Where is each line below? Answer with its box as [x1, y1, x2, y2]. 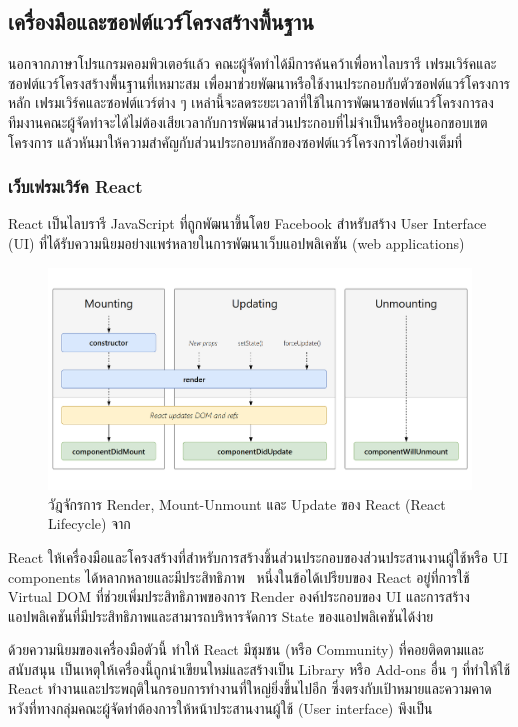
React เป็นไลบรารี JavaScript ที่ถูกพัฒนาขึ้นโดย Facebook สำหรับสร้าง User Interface [8, 213, 487, 234]
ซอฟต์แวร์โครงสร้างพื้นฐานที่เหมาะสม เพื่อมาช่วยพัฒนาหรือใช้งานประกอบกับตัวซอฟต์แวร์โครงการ [8, 72, 510, 93]
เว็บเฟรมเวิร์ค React [8, 174, 143, 199]
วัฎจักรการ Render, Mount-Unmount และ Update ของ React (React [48, 493, 446, 514]
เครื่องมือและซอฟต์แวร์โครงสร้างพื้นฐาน [8, 6, 314, 37]
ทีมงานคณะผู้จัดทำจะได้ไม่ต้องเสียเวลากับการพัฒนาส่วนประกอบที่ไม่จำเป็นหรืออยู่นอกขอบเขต [8, 111, 488, 132]
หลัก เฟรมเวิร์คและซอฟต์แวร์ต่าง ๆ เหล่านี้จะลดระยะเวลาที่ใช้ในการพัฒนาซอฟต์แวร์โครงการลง [8, 92, 494, 113]
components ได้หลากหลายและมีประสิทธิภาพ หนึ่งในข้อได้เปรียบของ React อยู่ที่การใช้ [8, 566, 470, 587]
